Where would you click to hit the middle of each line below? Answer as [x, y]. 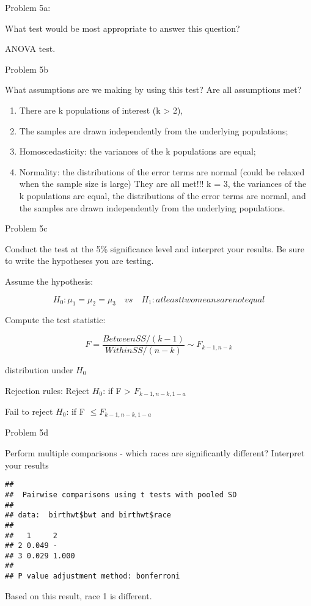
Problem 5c [26, 228]
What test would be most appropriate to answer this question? [123, 28]
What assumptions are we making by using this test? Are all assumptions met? [153, 89]
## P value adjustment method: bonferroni [93, 576]
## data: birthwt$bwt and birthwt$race [88, 515]
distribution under [39, 369]
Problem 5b [27, 69]
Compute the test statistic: [55, 320]
